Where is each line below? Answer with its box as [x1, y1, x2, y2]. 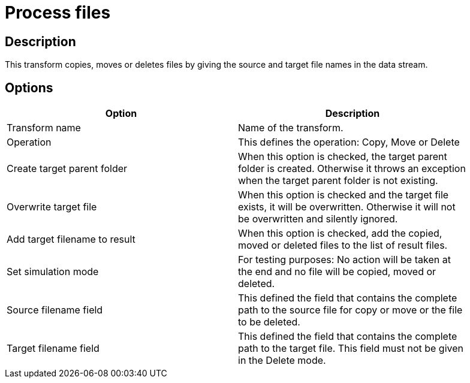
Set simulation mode [7, 266, 99, 278]
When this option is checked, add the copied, [238, 227, 442, 240]
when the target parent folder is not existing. [238, 174, 438, 187]
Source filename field [7, 304, 103, 316]
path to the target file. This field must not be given [238, 342, 463, 355]
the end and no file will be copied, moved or [238, 266, 436, 278]
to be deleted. [238, 316, 300, 328]
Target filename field [7, 342, 100, 355]
